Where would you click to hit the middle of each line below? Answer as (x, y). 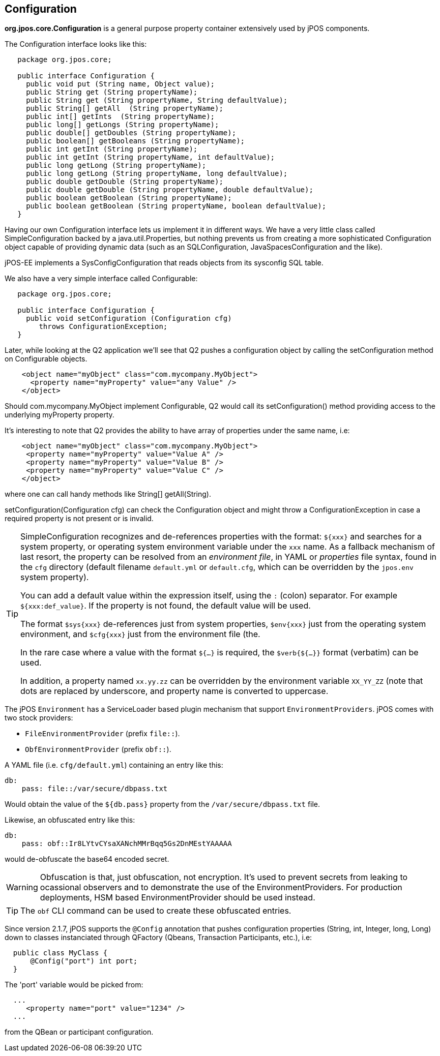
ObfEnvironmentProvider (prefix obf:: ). (98, 749)
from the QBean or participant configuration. (79, 1032)
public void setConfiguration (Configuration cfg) (129, 319)
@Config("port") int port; (84, 961)
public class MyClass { (60, 953)
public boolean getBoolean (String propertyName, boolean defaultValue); (176, 206)
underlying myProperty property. (60, 415)
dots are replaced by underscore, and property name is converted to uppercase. (174, 691)
